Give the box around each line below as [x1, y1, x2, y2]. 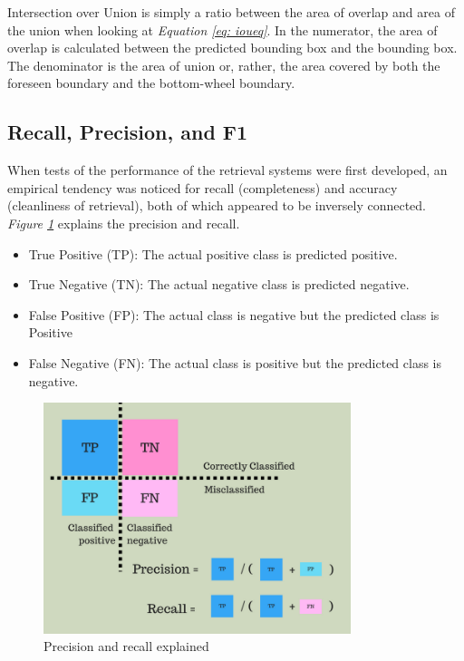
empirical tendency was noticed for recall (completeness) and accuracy [7, 178, 398, 197]
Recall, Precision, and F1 [7, 118, 248, 146]
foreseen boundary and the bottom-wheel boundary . [7, 73, 295, 92]
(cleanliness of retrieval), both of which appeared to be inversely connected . [7, 196, 427, 215]
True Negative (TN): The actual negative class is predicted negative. [28, 275, 410, 294]
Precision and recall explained [43, 637, 209, 656]
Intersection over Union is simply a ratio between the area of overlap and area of [7, 3, 455, 21]
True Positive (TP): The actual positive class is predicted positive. [28, 244, 398, 263]
